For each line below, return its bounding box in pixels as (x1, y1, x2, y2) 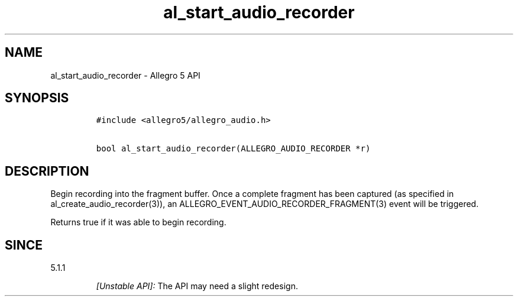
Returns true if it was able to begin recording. (50, 217, 226, 228)
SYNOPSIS (5, 90, 69, 106)
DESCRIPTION (5, 163, 89, 179)
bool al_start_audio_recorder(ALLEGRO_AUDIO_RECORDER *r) (96, 144, 371, 154)
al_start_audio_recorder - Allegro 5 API (50, 70, 200, 80)
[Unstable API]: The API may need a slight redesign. (96, 281, 298, 292)
